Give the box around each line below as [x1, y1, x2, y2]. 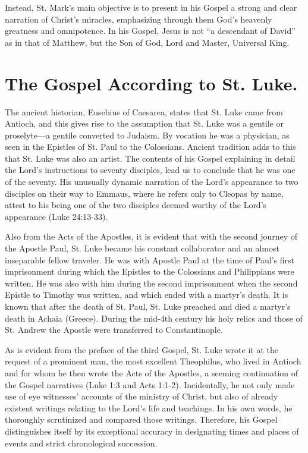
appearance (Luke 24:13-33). [5, 210, 108, 222]
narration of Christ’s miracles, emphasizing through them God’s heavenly [5, 12, 272, 25]
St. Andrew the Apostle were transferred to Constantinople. [5, 323, 223, 336]
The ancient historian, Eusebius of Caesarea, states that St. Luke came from [5, 105, 283, 118]
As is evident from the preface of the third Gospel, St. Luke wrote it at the [5, 343, 278, 356]
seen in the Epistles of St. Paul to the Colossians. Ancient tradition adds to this [5, 140, 296, 153]
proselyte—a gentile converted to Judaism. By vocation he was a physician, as [5, 128, 290, 141]
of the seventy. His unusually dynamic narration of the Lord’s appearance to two [5, 175, 298, 188]
